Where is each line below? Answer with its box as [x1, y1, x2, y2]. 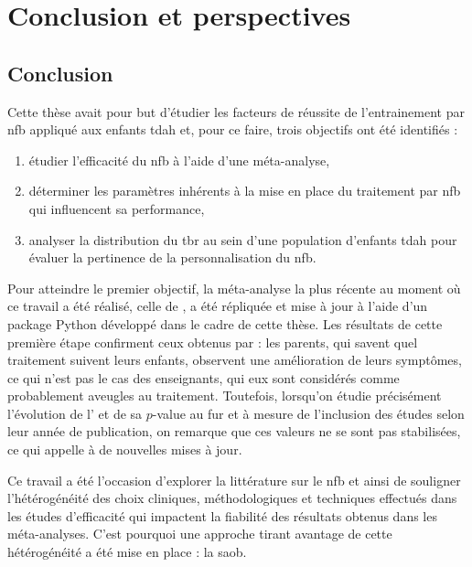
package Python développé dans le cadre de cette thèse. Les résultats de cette [7, 314, 443, 333]
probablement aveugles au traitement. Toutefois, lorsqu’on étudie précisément [7, 386, 442, 405]
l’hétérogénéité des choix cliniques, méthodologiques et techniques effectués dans [7, 488, 457, 508]
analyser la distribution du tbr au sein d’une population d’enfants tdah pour [28, 230, 457, 249]
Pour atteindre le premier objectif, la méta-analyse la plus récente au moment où [7, 278, 461, 297]
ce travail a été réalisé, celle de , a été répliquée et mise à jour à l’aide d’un [7, 296, 428, 316]
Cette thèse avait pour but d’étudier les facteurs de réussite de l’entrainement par [7, 102, 465, 121]
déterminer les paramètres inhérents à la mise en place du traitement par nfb [28, 181, 461, 200]
